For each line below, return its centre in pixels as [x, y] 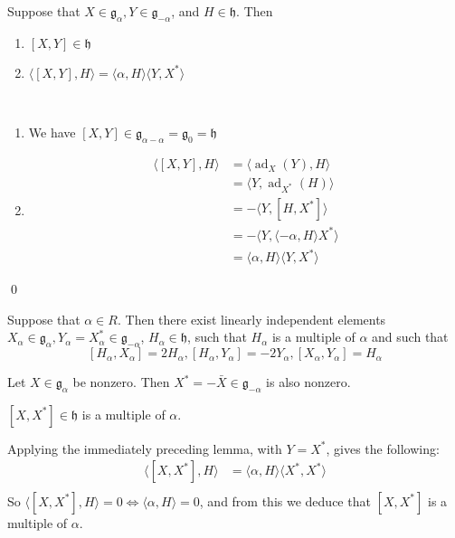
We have [52, 132]
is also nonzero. [308, 382]
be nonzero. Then [121, 382]
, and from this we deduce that [285, 500]
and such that [410, 337]
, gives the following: [383, 448]
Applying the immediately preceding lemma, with [145, 448]
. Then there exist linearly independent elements [251, 319]
